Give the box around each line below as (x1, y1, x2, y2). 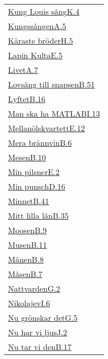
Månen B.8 (8, 253, 44, 265)
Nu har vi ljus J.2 (8, 326, 67, 338)
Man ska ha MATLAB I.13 (8, 108, 100, 119)
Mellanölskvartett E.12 (8, 122, 85, 134)
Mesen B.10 (8, 151, 46, 163)
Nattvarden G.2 (8, 283, 60, 294)
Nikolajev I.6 (8, 297, 50, 309)
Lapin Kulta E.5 (8, 49, 62, 61)
